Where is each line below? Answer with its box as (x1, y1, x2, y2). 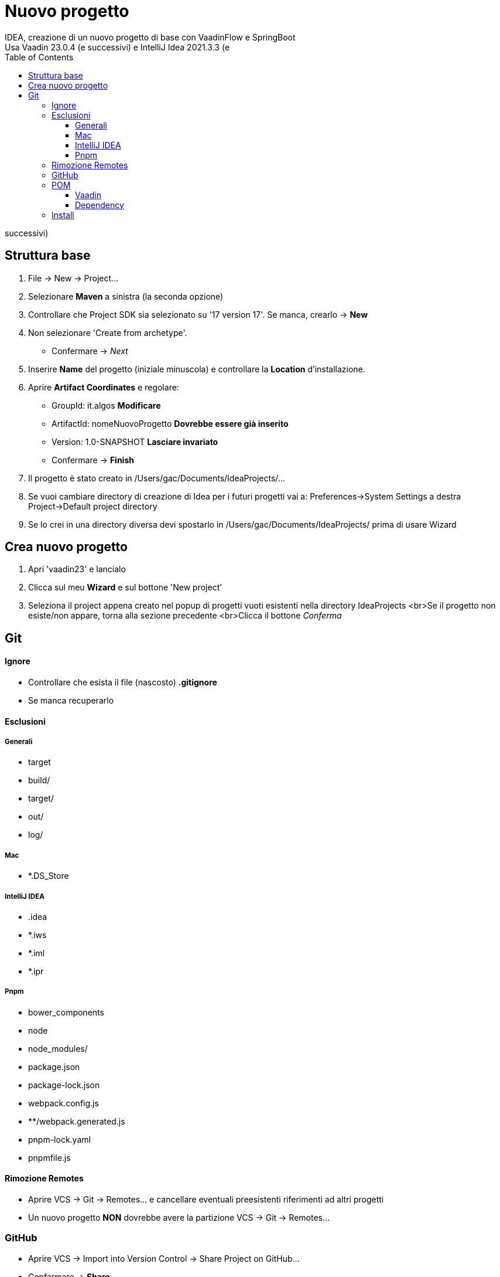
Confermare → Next (52, 345, 128, 356)
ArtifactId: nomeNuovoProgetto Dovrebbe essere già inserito (52, 418, 289, 429)
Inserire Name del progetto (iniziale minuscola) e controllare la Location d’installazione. (28, 364, 365, 374)
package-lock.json (28, 1079, 100, 1090)
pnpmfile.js (28, 1152, 71, 1163)
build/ (28, 775, 50, 786)
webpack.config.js (28, 1098, 99, 1108)
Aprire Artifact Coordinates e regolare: (28, 382, 179, 392)
